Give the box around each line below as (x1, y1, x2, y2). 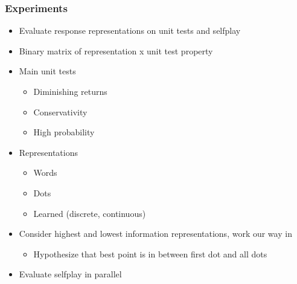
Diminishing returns (33, 85, 107, 97)
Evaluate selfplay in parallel (19, 268, 122, 280)
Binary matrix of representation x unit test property (19, 44, 213, 57)
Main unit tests (19, 65, 76, 77)
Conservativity (33, 105, 88, 118)
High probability (33, 126, 95, 138)
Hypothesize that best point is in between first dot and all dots (33, 247, 267, 260)
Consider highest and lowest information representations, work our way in (19, 227, 292, 240)
